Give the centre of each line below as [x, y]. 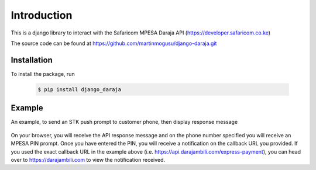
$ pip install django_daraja [80, 89]
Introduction [42, 15]
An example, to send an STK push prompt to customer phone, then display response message [124, 122]
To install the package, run [43, 74]
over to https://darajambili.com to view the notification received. [88, 159]
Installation [32, 60]
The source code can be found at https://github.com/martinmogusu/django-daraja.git [114, 43]
